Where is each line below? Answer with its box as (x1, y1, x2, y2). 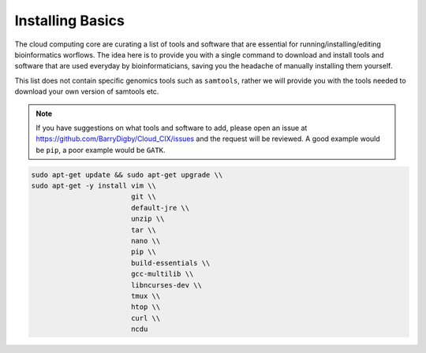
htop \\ (130, 303, 161, 311)
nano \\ (130, 236, 161, 245)
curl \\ (130, 314, 161, 322)
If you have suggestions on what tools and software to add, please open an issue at (35, 123, 308, 132)
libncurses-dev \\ (130, 281, 203, 289)
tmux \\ (130, 292, 161, 300)
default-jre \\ (130, 203, 189, 212)
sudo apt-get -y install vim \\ (31, 181, 157, 191)
